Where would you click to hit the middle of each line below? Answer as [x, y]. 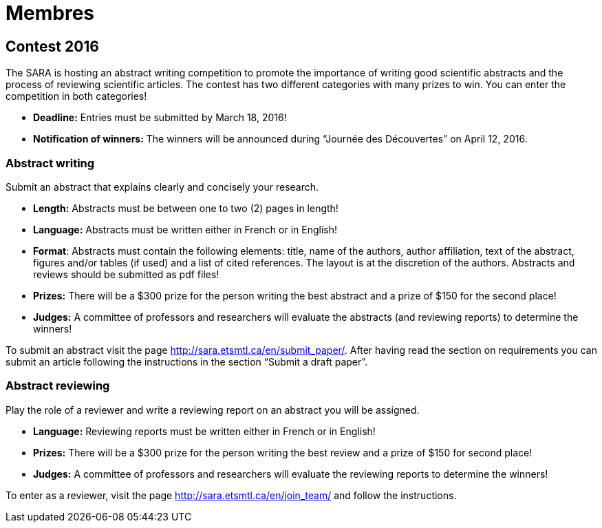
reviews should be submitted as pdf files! [126, 274]
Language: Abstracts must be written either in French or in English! [185, 229]
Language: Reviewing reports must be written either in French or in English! [204, 431]
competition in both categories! [76, 96]
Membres [50, 13]
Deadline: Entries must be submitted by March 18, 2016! [160, 118]
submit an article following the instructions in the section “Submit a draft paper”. [187, 361]
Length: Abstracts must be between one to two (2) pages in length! [186, 208]
